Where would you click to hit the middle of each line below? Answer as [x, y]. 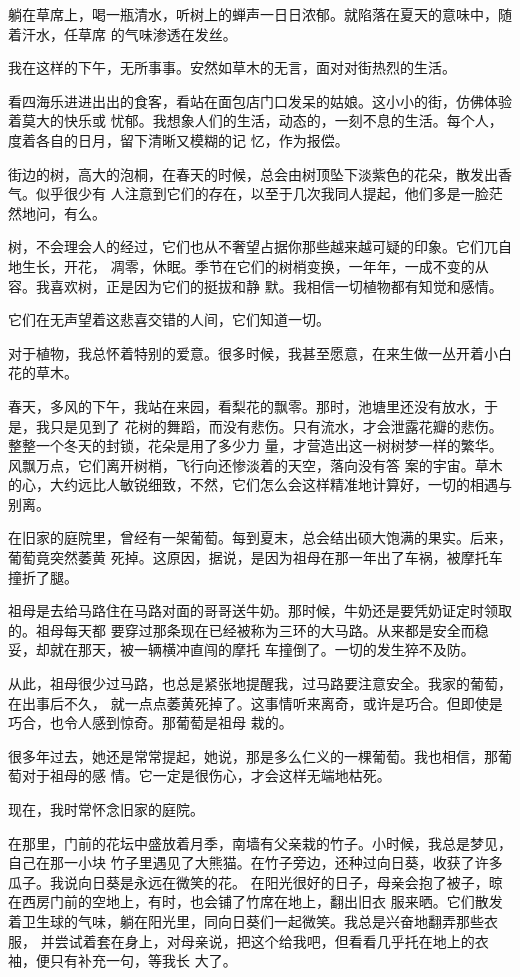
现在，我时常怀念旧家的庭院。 [106, 809]
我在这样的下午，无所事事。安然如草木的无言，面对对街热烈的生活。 [232, 67]
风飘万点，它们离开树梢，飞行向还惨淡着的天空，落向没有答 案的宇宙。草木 [255, 464]
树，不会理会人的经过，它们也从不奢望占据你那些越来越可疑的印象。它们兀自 [260, 246]
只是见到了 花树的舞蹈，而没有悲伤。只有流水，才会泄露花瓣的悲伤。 [276, 425]
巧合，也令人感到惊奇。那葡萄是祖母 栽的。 [150, 722]
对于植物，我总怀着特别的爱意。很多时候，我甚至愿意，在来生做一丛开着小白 [260, 352]
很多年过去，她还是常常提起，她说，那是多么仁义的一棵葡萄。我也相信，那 [253, 755]
